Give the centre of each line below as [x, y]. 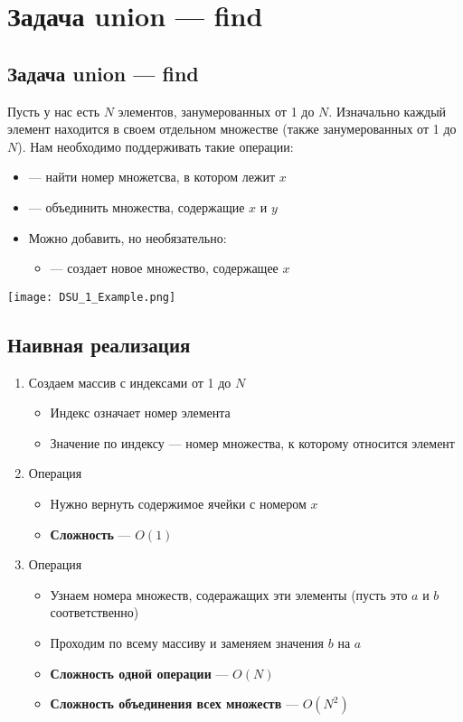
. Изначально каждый [387, 111]
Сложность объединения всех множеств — [174, 703]
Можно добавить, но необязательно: [128, 237]
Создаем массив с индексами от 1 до [130, 382]
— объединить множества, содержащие [137, 206]
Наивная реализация [99, 344]
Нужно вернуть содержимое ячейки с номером [178, 503]
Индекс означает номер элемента [140, 413]
